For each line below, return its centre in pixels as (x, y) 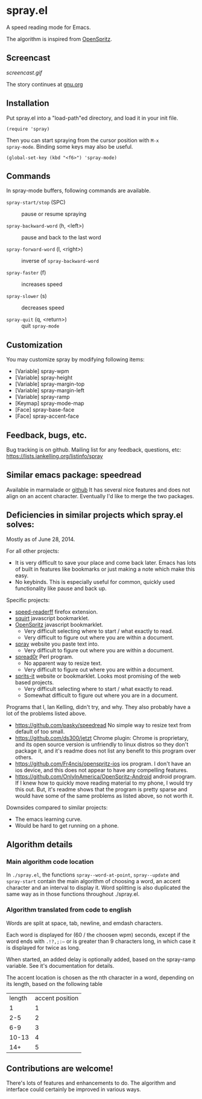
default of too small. (40, 731)
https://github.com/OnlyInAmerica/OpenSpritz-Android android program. (106, 776)
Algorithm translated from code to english (69, 910)
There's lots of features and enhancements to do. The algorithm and (91, 1083)
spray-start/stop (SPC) (36, 203)
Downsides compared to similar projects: (57, 807)
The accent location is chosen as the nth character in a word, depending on (100, 977)
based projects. (34, 682)
